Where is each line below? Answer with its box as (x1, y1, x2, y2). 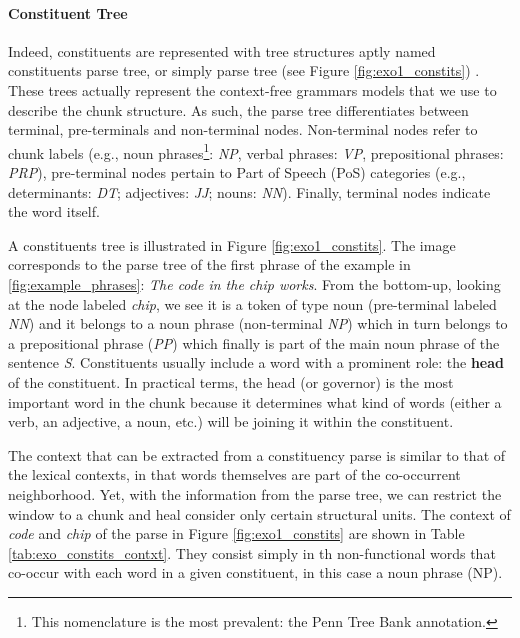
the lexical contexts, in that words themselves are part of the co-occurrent (8, 464, 461, 485)
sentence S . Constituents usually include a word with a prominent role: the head (8, 352, 505, 373)
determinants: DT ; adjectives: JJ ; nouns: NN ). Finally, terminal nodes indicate (8, 181, 491, 202)
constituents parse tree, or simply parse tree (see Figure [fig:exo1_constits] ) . (8, 60, 480, 81)
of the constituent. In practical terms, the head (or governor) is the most (8, 371, 454, 392)
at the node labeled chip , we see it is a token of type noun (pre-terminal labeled (8, 293, 497, 314)
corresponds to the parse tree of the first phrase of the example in (8, 254, 411, 275)
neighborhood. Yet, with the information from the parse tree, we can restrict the (8, 483, 502, 504)
